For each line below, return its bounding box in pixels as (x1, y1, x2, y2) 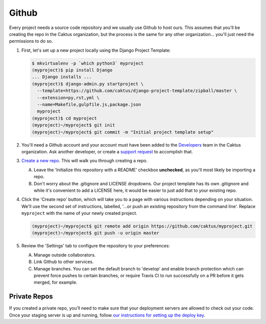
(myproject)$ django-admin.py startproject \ (32, 81, 144, 87)
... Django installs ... (32, 74, 92, 80)
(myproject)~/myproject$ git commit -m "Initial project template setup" (32, 129, 214, 135)
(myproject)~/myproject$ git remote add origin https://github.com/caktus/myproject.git (32, 224, 253, 229)
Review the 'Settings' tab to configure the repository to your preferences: (21, 243, 170, 249)
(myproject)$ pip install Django (32, 67, 113, 73)
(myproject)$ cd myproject (32, 116, 97, 121)
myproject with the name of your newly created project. (21, 210, 137, 216)
